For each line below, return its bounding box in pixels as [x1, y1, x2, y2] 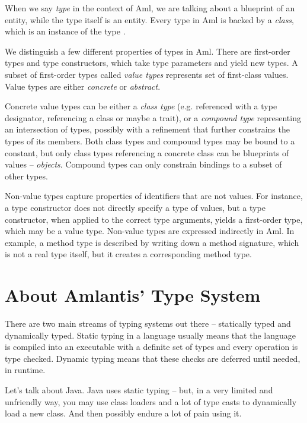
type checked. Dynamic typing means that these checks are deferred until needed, [5, 352, 300, 364]
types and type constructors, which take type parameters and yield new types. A [5, 56, 298, 69]
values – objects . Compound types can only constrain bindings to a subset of [5, 158, 282, 171]
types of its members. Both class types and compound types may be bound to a [5, 134, 295, 147]
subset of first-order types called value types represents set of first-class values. [5, 68, 289, 80]
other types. [5, 169, 48, 182]
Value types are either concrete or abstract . [5, 80, 161, 92]
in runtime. [5, 364, 46, 376]
